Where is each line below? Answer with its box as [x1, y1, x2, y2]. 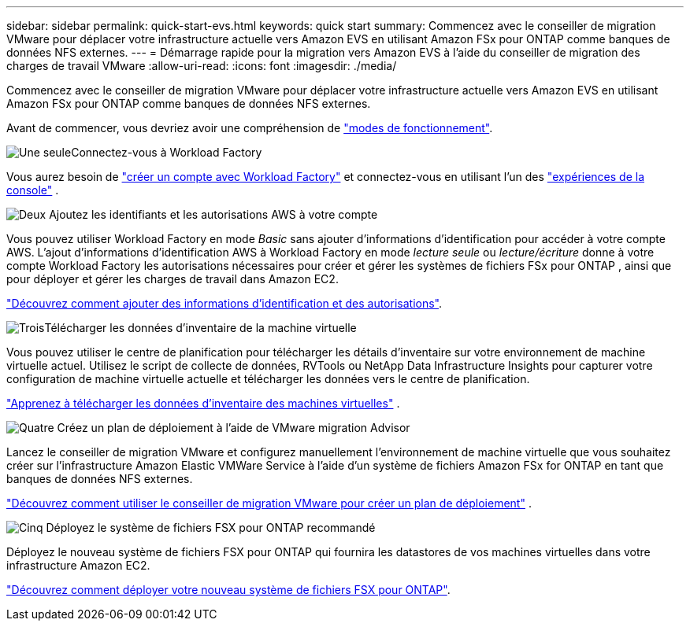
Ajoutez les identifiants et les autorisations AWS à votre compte [49, 208, 378, 221]
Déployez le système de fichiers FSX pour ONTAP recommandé [46, 521, 376, 534]
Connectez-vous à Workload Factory [71, 146, 262, 159]
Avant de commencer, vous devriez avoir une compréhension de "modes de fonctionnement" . [6, 121, 493, 135]
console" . [6, 183, 59, 197]
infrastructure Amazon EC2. [6, 559, 150, 572]
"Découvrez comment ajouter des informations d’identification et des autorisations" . [6, 297, 443, 310]
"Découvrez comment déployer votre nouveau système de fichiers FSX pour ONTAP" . [6, 583, 451, 596]
